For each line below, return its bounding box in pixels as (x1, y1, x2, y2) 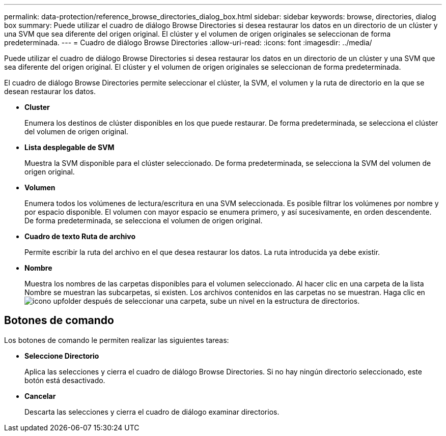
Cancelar (24, 391, 56, 400)
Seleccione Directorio (24, 351, 99, 360)
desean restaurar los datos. (4, 87, 96, 96)
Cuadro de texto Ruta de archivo (24, 232, 136, 241)
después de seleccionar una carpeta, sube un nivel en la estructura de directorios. (83, 297, 360, 305)
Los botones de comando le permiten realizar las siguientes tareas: (4, 335, 229, 344)
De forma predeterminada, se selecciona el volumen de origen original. (24, 216, 263, 225)
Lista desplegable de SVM (24, 143, 115, 152)
